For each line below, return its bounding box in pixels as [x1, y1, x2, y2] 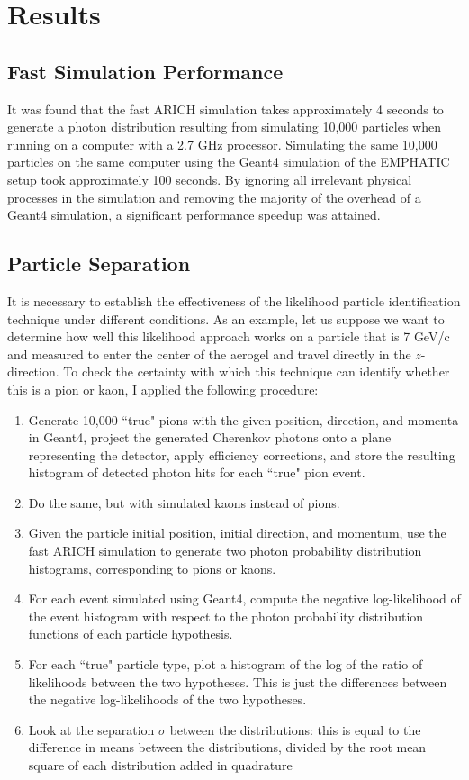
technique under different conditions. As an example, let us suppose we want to [7, 309, 445, 328]
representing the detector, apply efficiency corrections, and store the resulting [28, 445, 455, 464]
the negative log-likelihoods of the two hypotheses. [28, 690, 307, 709]
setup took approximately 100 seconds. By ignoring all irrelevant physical [7, 169, 412, 188]
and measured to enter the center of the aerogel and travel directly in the [7, 344, 411, 363]
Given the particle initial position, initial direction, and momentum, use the [28, 523, 446, 542]
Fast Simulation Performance [7, 57, 284, 85]
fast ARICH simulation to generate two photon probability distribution [28, 541, 422, 560]
